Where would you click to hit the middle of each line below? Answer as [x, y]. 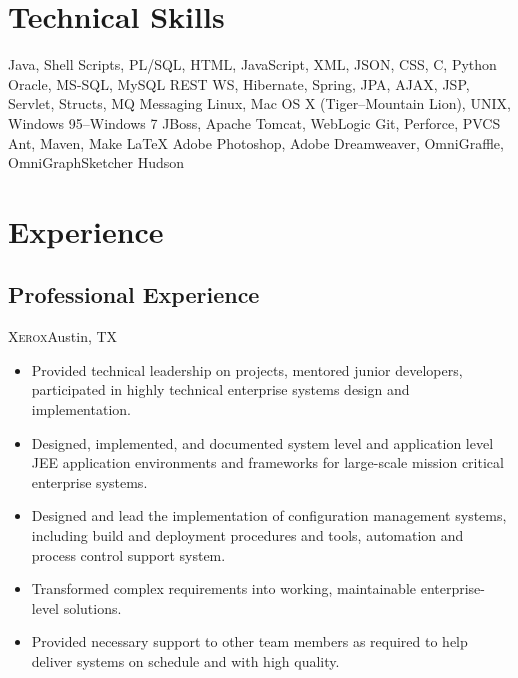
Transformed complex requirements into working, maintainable [223, 588]
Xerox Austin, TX [63, 336]
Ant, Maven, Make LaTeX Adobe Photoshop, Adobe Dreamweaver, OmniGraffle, [256, 142]
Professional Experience [134, 294]
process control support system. [128, 554]
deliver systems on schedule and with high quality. [185, 660]
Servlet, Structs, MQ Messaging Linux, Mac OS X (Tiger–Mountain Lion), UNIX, [259, 103]
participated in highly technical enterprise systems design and [220, 389]
